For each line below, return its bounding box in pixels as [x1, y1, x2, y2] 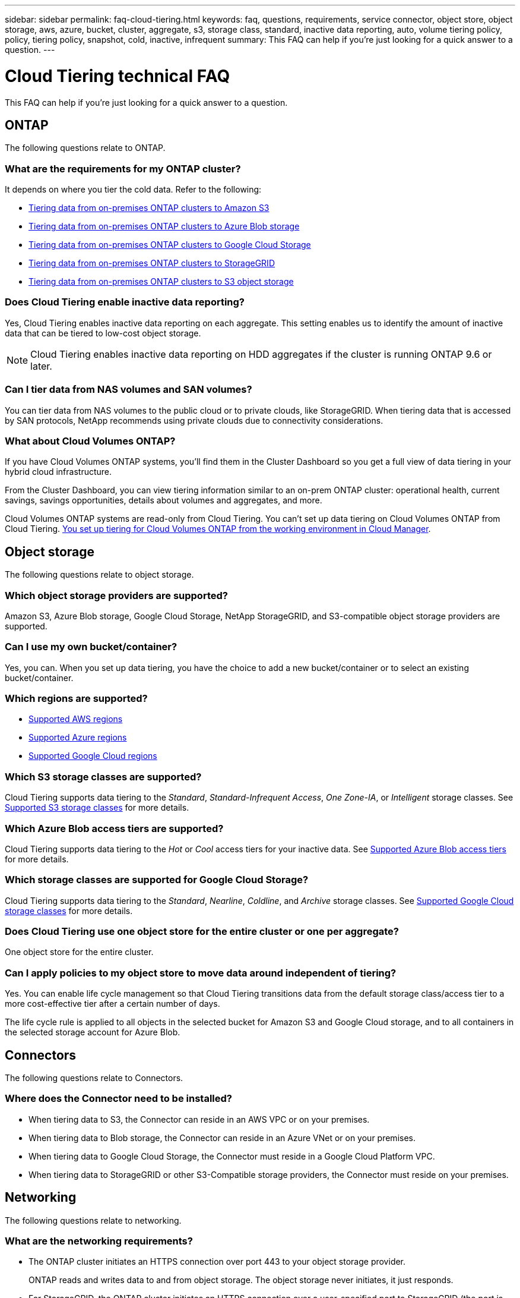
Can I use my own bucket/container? [5, 641, 177, 653]
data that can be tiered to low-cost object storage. [5, 327, 201, 338]
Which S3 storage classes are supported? [5, 770, 202, 783]
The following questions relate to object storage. [5, 569, 194, 580]
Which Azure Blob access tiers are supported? [5, 822, 224, 834]
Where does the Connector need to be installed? [5, 1092, 232, 1105]
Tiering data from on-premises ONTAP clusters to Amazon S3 [28, 203, 269, 213]
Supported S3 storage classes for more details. [5, 802, 189, 813]
